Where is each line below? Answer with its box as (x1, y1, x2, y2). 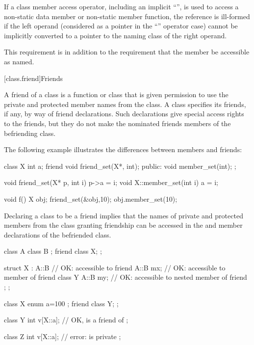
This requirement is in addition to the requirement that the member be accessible (4, 47, 250, 57)
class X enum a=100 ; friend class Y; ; (4, 298, 119, 308)
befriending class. (4, 128, 56, 138)
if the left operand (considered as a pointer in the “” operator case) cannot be (4, 21, 238, 31)
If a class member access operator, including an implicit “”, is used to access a (4, 1, 239, 11)
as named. (4, 56, 34, 66)
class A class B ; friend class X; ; (4, 246, 102, 256)
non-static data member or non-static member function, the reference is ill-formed (4, 11, 250, 21)
